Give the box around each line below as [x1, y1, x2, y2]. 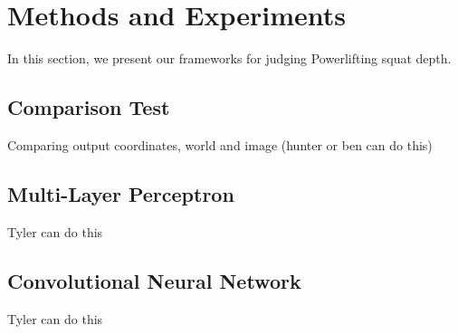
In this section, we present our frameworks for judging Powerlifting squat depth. [7, 49, 452, 68]
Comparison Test [7, 93, 170, 121]
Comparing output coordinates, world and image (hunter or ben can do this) [7, 135, 433, 154]
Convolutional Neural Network [7, 266, 301, 294]
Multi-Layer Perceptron [7, 179, 234, 207]
